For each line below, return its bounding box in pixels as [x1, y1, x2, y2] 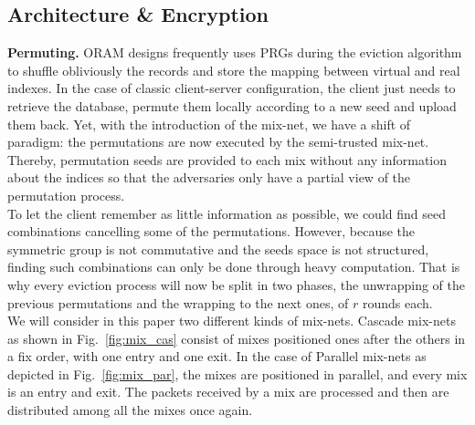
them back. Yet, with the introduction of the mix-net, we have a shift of [7, 114, 411, 133]
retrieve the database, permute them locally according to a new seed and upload [7, 96, 457, 115]
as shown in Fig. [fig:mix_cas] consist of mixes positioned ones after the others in [7, 328, 466, 347]
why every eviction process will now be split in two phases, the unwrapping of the [7, 275, 465, 294]
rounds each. [362, 293, 433, 312]
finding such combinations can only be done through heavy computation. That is [7, 257, 460, 276]
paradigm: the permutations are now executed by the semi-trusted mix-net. [7, 132, 429, 151]
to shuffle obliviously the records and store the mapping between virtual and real [7, 60, 460, 79]
